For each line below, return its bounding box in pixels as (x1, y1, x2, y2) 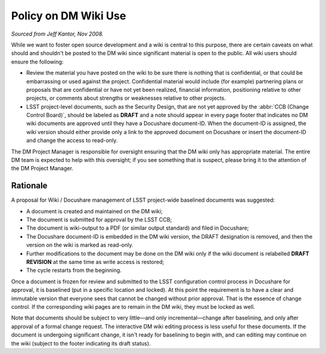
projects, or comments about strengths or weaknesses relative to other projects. (26, 94, 226, 102)
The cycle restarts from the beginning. (26, 266, 122, 274)
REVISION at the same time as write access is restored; (26, 259, 164, 266)
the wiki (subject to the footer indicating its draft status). (11, 340, 151, 347)
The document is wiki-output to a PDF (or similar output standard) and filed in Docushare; (26, 224, 249, 232)
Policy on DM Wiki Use (11, 9, 126, 22)
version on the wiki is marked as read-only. (26, 242, 134, 249)
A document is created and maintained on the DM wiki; (26, 207, 163, 214)
